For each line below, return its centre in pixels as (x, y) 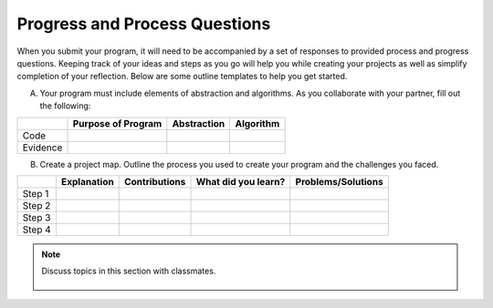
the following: (65, 106)
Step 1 (36, 193)
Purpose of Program (117, 123)
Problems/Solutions (339, 181)
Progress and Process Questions (144, 24)
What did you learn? (241, 181)
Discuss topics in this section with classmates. (129, 271)
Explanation (87, 181)
